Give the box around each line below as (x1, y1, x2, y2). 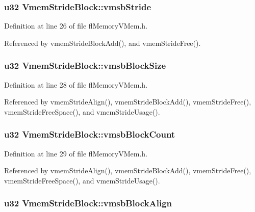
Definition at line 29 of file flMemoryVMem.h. (4, 148, 148, 158)
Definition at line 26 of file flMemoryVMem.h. (4, 20, 148, 31)
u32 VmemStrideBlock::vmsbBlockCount (4, 128, 175, 141)
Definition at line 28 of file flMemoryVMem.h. (4, 79, 148, 90)
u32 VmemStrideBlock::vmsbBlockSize (4, 59, 166, 72)
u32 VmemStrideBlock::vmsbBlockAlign (4, 197, 172, 209)
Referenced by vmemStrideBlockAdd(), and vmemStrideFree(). (4, 37, 201, 48)
